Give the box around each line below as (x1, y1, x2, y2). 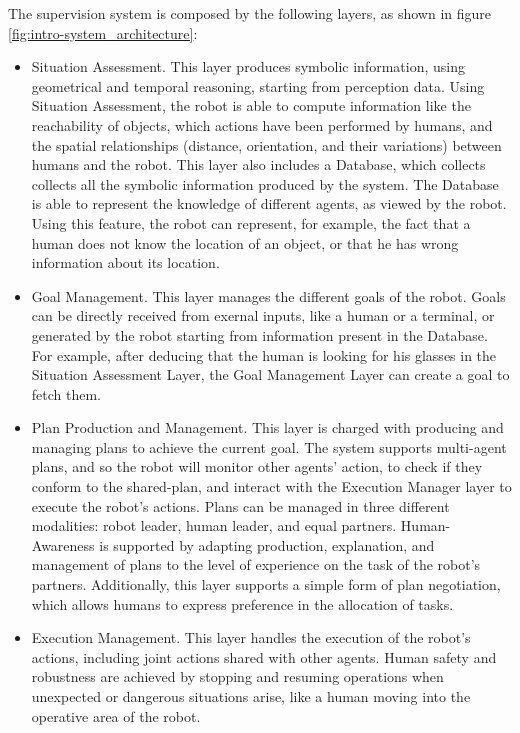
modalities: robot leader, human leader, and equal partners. (31, 515, 397, 536)
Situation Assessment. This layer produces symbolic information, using (31, 56, 465, 77)
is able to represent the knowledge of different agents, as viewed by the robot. (31, 193, 507, 214)
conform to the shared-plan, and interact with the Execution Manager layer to (31, 476, 512, 497)
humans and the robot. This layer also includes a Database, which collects (31, 154, 486, 175)
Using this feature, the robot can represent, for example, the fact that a (31, 212, 471, 233)
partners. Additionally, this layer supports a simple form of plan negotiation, (31, 574, 501, 595)
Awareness (31, 534, 95, 555)
